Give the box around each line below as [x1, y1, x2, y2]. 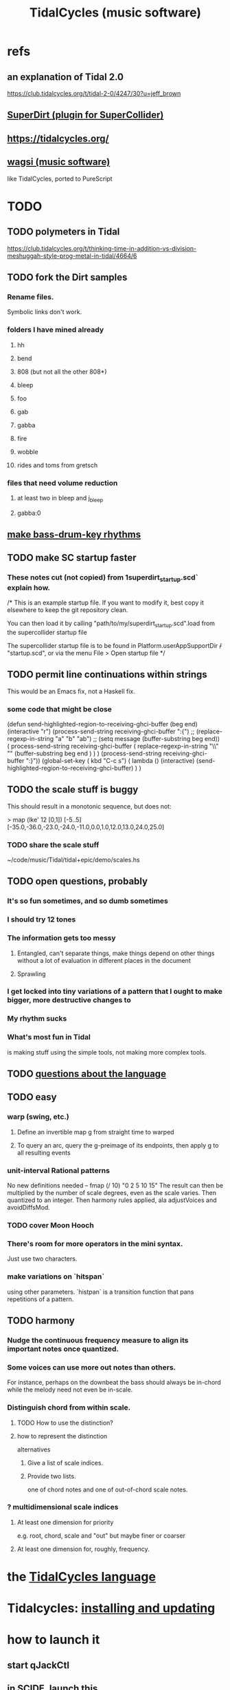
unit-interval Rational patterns [7, 1165, 110, 1175]
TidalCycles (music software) [30, 5, 201, 21]
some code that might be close [7, 704, 112, 714]
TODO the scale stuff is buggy [7, 784, 139, 795]
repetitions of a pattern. [7, 1294, 74, 1303]
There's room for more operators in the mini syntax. [7, 1239, 183, 1248]
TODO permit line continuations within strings [7, 669, 207, 680]
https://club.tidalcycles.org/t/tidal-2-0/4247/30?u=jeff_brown [7, 90, 181, 97]
